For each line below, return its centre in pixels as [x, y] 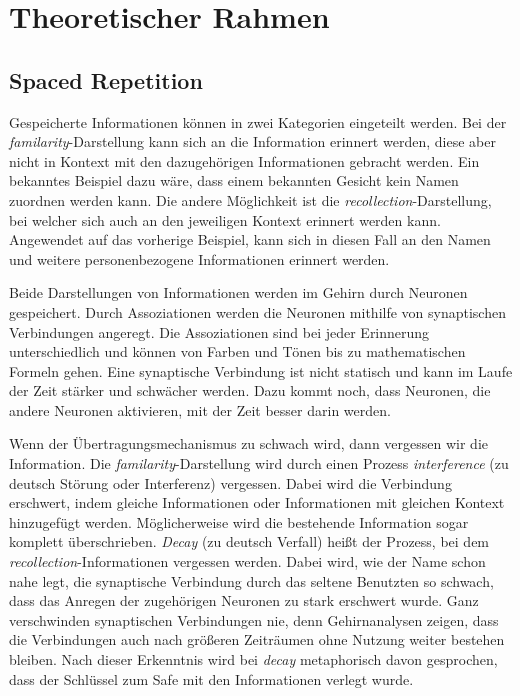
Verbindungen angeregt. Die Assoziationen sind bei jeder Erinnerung [219, 331]
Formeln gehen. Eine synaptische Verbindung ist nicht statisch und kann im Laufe [261, 370]
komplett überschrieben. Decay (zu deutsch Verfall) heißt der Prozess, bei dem [249, 541]
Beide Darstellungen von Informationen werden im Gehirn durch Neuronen [238, 292]
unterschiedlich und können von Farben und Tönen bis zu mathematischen [237, 351]
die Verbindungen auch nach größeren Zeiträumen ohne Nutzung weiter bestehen [257, 639]
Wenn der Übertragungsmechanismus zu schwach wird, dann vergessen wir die [249, 443]
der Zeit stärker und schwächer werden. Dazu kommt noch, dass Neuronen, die [250, 390]
